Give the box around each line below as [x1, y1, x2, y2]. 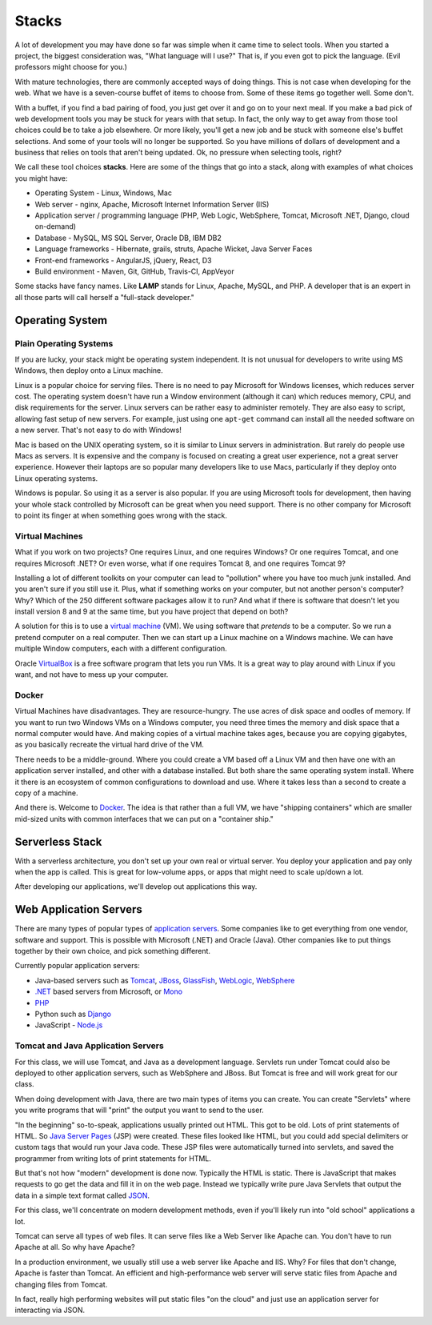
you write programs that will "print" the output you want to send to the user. [14, 1105, 264, 1115]
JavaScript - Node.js [34, 1020, 103, 1030]
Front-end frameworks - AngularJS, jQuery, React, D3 [34, 255, 212, 265]
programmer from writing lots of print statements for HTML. [14, 1153, 212, 1163]
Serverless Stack [14, 835, 102, 848]
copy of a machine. [14, 788, 79, 798]
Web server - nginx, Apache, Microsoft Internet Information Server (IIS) [34, 199, 270, 209]
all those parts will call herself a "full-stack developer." [14, 292, 195, 302]
